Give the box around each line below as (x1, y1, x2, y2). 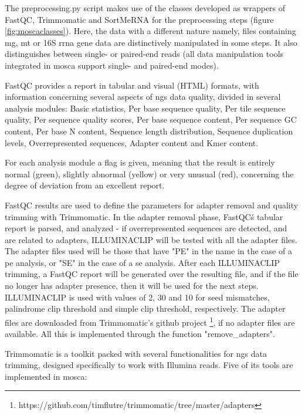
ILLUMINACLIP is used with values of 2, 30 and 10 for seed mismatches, (5, 291, 270, 303)
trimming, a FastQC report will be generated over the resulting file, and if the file (5, 268, 299, 280)
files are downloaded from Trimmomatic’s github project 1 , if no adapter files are (5, 314, 295, 328)
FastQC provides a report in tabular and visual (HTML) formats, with (5, 79, 259, 91)
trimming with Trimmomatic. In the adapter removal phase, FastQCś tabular (5, 210, 283, 222)
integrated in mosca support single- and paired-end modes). (5, 59, 219, 71)
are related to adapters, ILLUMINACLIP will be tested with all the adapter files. (5, 233, 297, 245)
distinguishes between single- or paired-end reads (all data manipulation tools (5, 48, 284, 60)
